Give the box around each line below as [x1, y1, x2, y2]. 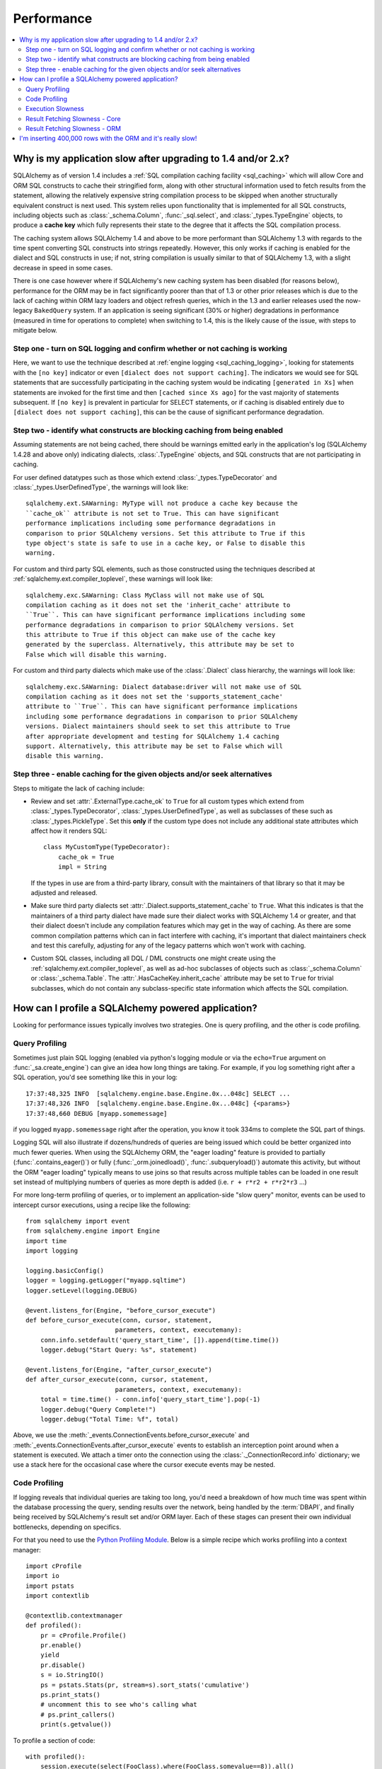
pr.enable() [40, 1642, 82, 1649]
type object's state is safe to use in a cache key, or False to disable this [25, 538, 306, 547]
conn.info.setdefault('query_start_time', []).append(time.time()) [40, 1336, 279, 1344]
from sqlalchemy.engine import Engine [25, 1227, 161, 1235]
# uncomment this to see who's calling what [40, 1700, 197, 1709]
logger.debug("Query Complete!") [40, 1405, 157, 1413]
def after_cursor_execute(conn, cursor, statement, [25, 1376, 209, 1383]
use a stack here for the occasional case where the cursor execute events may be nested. [13, 1460, 276, 1469]
